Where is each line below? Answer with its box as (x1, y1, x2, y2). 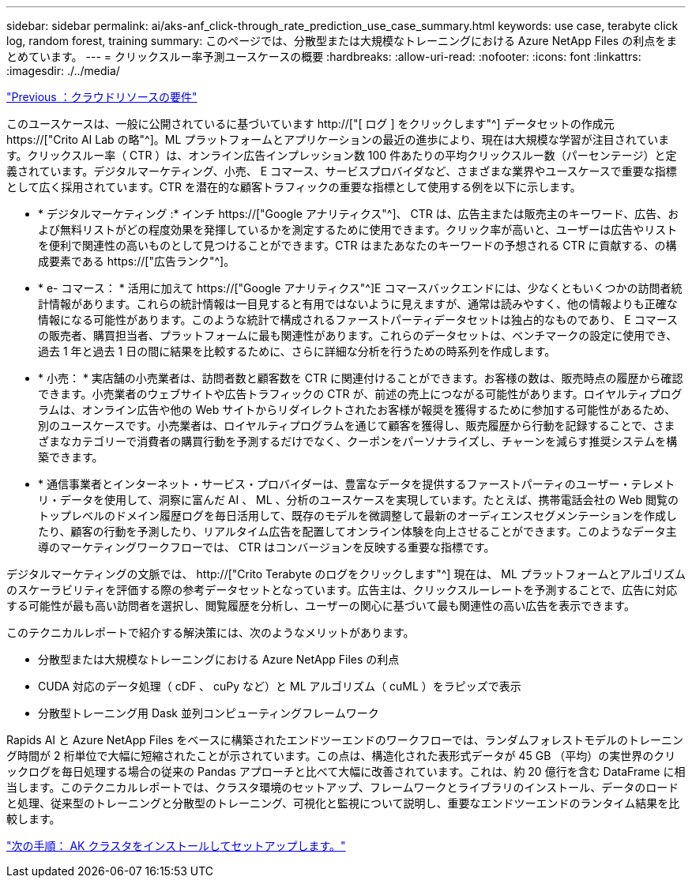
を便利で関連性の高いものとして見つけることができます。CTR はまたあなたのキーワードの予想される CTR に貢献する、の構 (38, 239, 677, 252)
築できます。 (38, 450, 103, 464)
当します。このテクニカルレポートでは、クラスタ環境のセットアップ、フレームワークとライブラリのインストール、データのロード (6, 781, 679, 794)
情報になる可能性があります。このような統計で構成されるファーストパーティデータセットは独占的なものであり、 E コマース (38, 313, 678, 326)
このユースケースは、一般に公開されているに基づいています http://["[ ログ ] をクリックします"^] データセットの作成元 (6, 117, 615, 130)
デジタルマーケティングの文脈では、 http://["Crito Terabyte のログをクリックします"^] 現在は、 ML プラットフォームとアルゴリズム (6, 567, 686, 581)
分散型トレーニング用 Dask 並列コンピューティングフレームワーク (38, 706, 379, 720)
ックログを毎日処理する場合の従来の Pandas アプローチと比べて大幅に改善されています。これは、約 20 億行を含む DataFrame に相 (6, 765, 686, 778)
